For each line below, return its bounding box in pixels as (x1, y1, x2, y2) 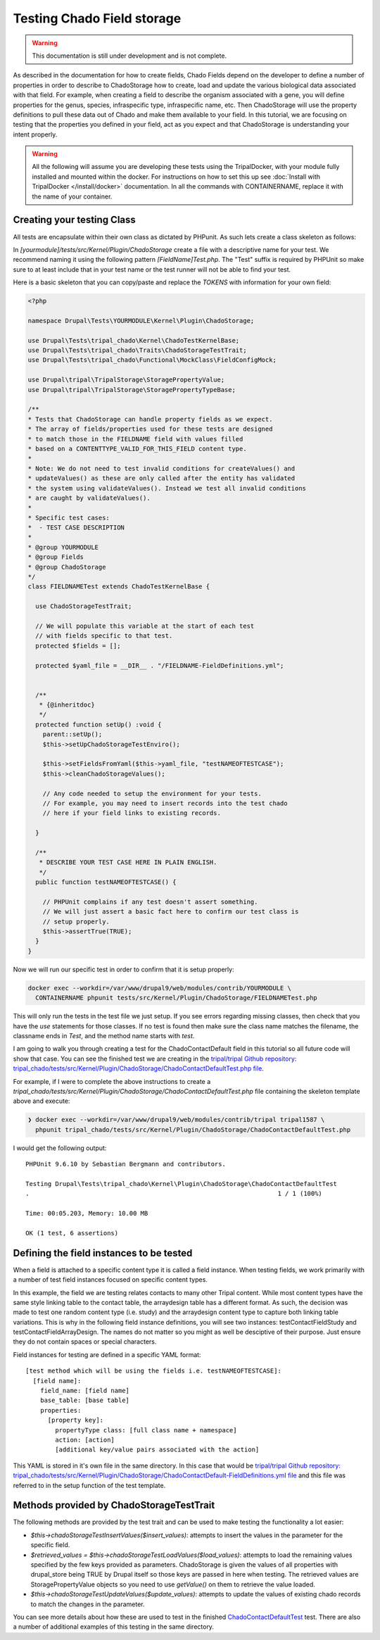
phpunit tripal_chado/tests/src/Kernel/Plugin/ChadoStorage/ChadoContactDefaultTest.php (35, 1125, 351, 1133)
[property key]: (47, 1416, 104, 1425)
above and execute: (13, 1097, 70, 1105)
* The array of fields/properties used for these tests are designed (27, 425, 273, 433)
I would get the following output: (13, 1144, 107, 1152)
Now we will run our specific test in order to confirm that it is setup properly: (13, 965, 235, 973)
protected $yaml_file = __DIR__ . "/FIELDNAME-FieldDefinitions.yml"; (35, 662, 284, 669)
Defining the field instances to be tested (13, 1247, 193, 1259)
